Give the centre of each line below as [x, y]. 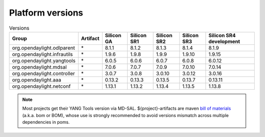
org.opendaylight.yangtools [44, 60]
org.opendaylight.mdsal [40, 67]
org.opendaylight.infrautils [42, 54]
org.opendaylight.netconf [41, 86]
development [225, 41]
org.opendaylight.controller [44, 73]
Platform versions [46, 13]
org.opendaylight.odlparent [44, 48]
